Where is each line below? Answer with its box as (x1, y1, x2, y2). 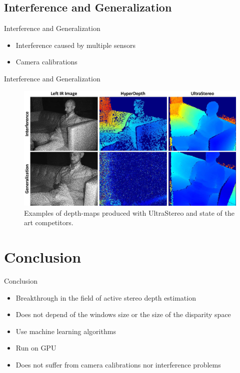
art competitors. (24, 217, 73, 228)
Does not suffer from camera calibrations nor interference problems (15, 359, 221, 370)
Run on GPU (15, 343, 56, 353)
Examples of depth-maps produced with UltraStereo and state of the (24, 207, 234, 218)
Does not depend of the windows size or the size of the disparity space (15, 309, 231, 320)
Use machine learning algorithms (15, 326, 116, 336)
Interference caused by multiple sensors (15, 39, 135, 50)
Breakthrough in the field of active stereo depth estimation (15, 292, 196, 303)
